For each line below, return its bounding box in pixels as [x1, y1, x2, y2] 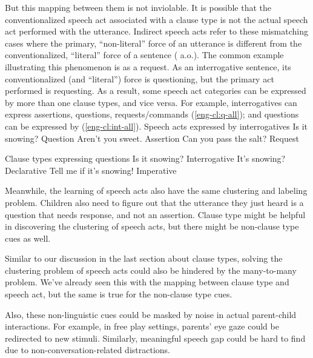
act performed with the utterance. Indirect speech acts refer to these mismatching [5, 25, 308, 38]
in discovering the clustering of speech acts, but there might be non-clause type [5, 220, 299, 233]
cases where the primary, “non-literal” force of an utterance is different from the [5, 36, 302, 49]
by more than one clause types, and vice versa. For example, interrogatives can [5, 96, 297, 108]
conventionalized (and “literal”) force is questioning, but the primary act [5, 72, 274, 85]
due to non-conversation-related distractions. [5, 343, 170, 356]
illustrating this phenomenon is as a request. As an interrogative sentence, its [5, 60, 291, 73]
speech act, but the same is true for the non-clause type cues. [5, 288, 232, 300]
